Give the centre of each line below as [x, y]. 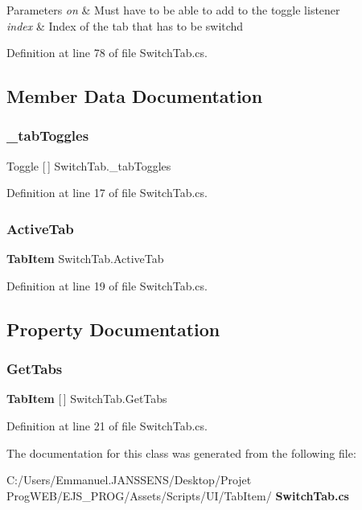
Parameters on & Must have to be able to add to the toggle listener [173, 10]
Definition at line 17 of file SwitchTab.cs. [107, 193]
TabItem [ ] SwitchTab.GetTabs [87, 399]
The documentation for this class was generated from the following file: [181, 452]
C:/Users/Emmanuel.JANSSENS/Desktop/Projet [129, 480]
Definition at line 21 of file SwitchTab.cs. [107, 425]
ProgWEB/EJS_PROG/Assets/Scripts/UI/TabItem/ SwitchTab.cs [178, 495]
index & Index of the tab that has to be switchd [125, 25]
